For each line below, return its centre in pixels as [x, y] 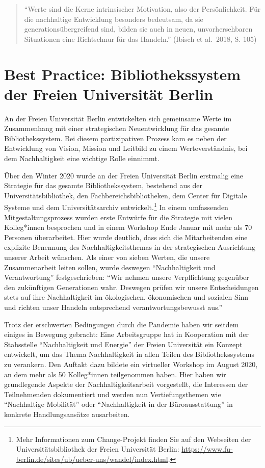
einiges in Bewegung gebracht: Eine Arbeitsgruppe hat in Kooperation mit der [126, 334]
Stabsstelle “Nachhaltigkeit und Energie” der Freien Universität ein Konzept [123, 344]
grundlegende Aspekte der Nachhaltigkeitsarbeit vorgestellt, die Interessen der [126, 384]
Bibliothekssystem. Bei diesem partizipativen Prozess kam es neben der [115, 138]
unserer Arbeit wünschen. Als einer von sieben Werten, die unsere [107, 257]
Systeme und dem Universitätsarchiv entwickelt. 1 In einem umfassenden [116, 206]
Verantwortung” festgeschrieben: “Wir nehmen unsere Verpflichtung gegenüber [127, 277]
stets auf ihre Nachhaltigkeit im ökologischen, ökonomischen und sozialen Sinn [126, 297]
